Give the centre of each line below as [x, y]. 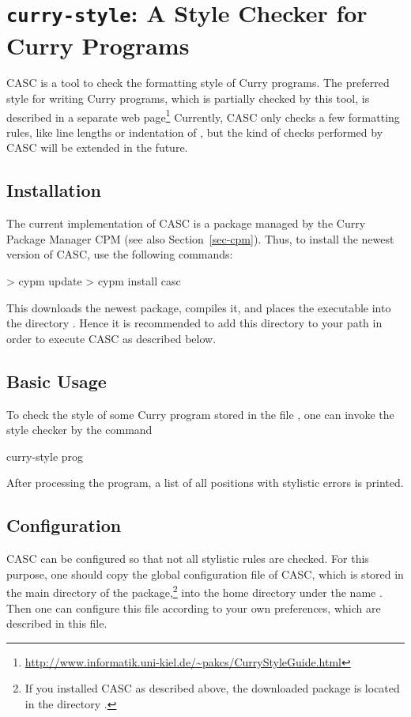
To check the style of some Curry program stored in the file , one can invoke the [200, 414]
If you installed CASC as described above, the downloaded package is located [212, 688]
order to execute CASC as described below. [111, 338]
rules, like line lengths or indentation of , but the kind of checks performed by [195, 132]
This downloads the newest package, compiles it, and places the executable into [199, 307]
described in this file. [57, 623]
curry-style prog [45, 456]
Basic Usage [57, 381]
